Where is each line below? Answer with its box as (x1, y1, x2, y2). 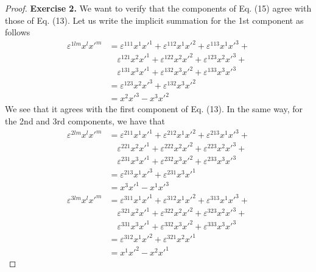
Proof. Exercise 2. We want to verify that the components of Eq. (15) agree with (5, 2, 312, 14)
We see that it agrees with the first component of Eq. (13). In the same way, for (5, 102, 303, 115)
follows (5, 26, 30, 38)
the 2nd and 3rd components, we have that (5, 115, 166, 127)
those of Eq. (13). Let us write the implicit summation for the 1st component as (5, 13, 304, 26)
